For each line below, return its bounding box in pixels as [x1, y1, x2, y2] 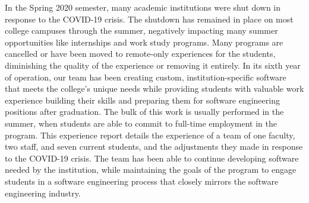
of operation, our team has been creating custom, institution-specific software [5, 70, 286, 83]
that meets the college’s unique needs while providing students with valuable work [5, 82, 304, 95]
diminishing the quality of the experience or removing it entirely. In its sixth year [5, 59, 301, 71]
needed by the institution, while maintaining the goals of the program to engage [5, 163, 297, 176]
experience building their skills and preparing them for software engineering [5, 94, 280, 106]
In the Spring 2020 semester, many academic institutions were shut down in [5, 1, 281, 13]
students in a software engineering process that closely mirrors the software [5, 175, 279, 187]
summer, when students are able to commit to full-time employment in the [5, 117, 277, 129]
